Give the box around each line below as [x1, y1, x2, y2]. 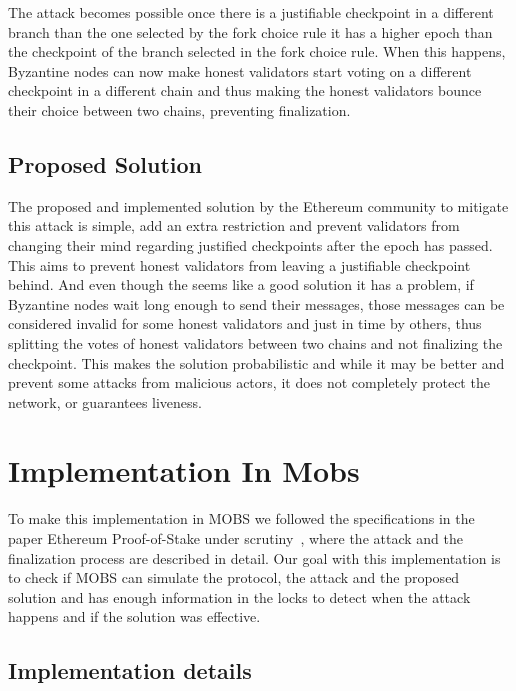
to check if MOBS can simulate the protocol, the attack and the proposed [8, 567, 460, 588]
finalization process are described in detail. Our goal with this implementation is [8, 547, 501, 568]
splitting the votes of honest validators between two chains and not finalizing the [8, 332, 503, 353]
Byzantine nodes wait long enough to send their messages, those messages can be [8, 293, 505, 314]
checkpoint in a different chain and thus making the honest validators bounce [8, 80, 482, 101]
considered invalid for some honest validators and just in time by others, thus [8, 313, 482, 334]
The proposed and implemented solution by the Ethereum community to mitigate [8, 195, 509, 216]
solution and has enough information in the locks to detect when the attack [8, 586, 471, 607]
